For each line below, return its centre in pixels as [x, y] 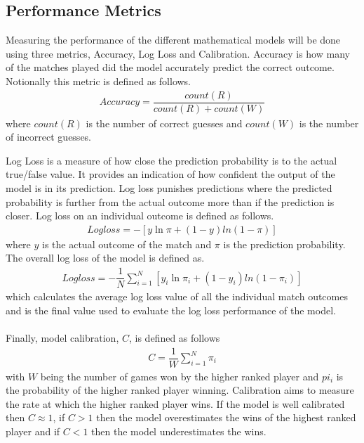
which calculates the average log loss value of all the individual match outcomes [177, 296]
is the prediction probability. [284, 244]
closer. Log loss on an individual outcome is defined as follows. [140, 216]
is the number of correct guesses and [164, 123]
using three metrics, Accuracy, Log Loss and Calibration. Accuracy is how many [178, 53]
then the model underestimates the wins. [179, 431]
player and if [33, 431]
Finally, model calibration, [62, 337]
